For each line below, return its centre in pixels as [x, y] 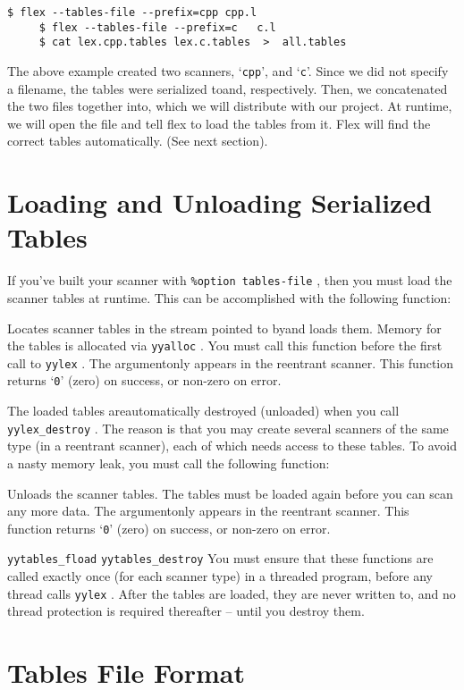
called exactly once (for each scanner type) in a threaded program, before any [220, 576]
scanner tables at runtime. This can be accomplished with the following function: [229, 297]
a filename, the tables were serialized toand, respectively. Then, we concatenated [228, 88]
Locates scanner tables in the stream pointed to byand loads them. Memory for [224, 328]
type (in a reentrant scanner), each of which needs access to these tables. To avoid [232, 446]
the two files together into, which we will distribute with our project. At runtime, [230, 106]
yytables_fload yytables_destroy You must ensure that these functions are [220, 558]
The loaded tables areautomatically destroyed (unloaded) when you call [203, 411]
